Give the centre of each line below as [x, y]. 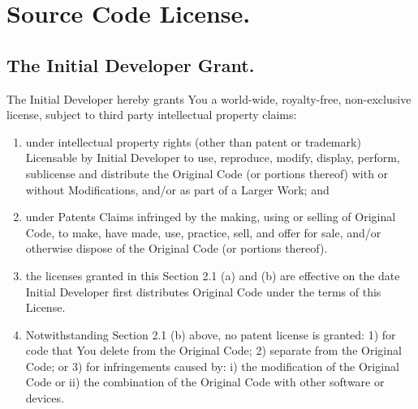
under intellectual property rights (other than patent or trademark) [193, 141]
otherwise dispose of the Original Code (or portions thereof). [177, 248]
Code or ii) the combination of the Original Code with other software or [205, 382]
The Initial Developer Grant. [131, 64]
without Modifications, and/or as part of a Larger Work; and [177, 189]
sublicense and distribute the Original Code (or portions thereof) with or [207, 173]
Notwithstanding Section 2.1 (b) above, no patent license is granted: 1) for [211, 334]
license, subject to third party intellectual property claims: [152, 115]
